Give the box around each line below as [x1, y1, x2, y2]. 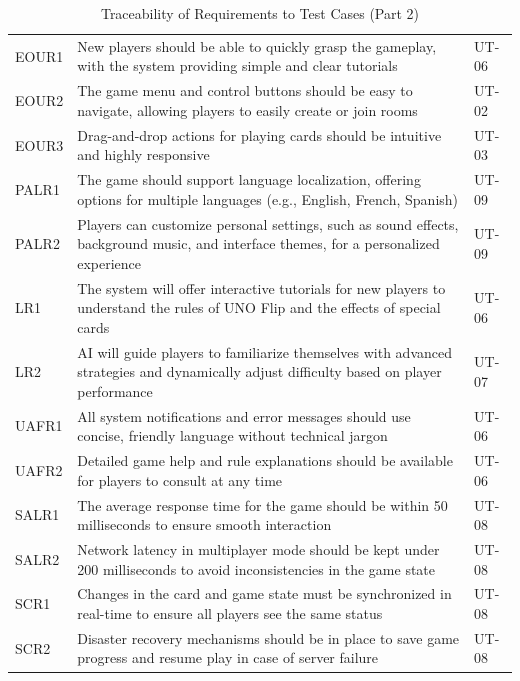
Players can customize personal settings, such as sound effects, [77, 213, 459, 234]
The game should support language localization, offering [77, 169, 421, 190]
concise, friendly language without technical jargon [77, 425, 388, 446]
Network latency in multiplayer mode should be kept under [77, 539, 440, 559]
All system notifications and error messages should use [77, 405, 411, 426]
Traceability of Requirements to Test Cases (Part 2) [100, 3, 420, 23]
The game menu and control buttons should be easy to [77, 80, 413, 101]
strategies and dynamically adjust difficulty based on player [77, 361, 442, 382]
